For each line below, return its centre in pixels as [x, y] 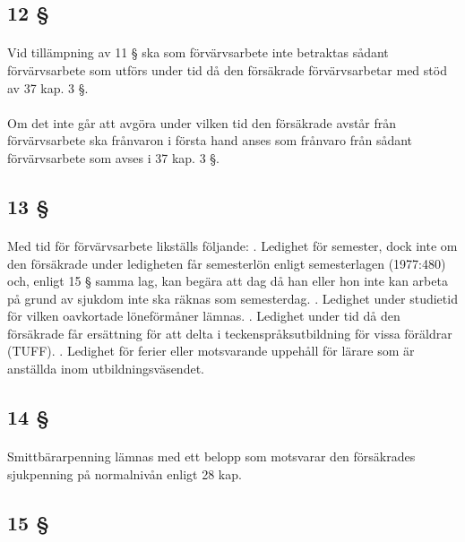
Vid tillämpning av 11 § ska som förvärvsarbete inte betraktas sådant [198, 52]
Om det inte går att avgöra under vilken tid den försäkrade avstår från [202, 122]
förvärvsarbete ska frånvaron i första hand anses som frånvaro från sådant [210, 140]
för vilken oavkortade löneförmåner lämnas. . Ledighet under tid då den [204, 316]
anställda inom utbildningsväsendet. [106, 369]
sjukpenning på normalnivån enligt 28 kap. [125, 473]
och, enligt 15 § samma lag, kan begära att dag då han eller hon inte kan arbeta [228, 281]
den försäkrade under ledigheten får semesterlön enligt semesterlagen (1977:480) [227, 263]
